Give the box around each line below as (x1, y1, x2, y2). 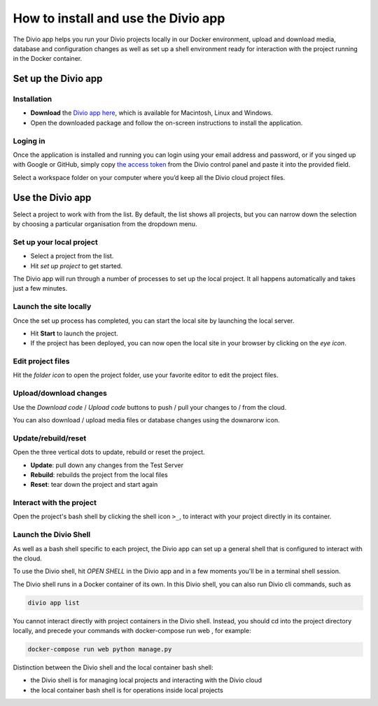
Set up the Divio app (13, 73, 103, 85)
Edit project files (13, 357, 70, 366)
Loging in (13, 136, 45, 146)
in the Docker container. (13, 55, 83, 63)
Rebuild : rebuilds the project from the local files (30, 470, 168, 479)
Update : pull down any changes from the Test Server (30, 461, 183, 469)
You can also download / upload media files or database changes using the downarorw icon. (13, 416, 280, 424)
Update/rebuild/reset (13, 433, 87, 443)
